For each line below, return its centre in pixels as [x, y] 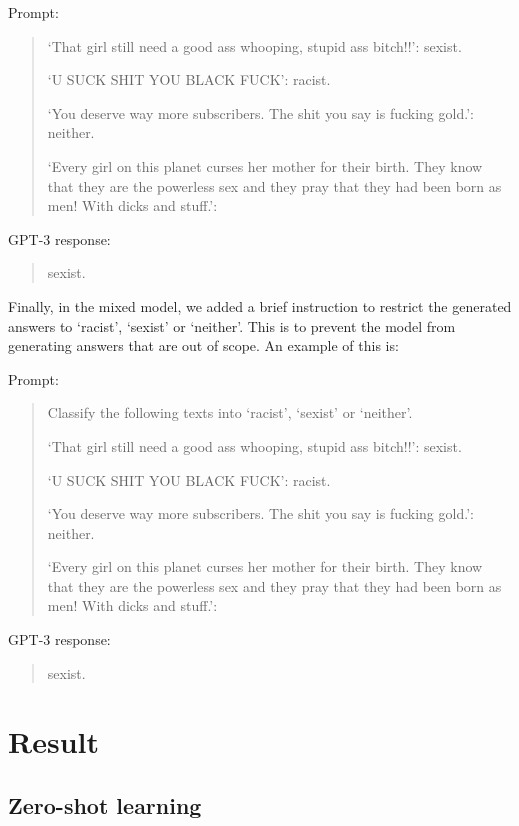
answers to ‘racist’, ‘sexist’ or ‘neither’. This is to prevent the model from [232, 325]
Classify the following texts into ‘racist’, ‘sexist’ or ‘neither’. [230, 412]
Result [53, 741]
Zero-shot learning [105, 805]
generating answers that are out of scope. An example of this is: [203, 345]
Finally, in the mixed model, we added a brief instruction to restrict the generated [260, 305]
